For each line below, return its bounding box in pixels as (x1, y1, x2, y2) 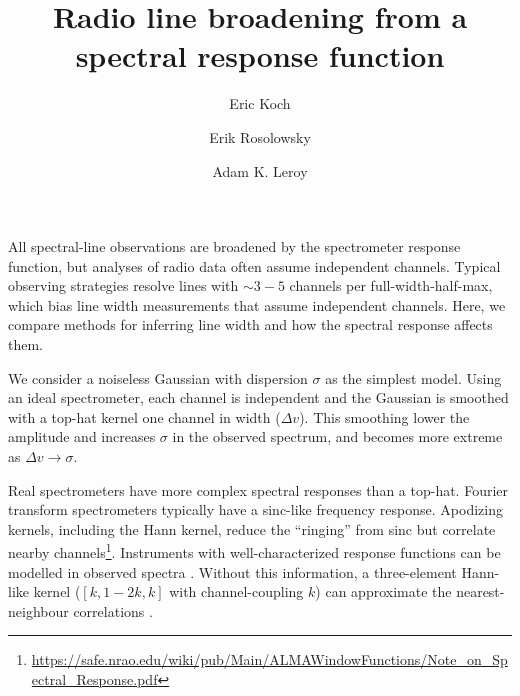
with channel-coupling (169, 581, 304, 602)
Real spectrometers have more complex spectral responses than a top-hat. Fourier (8, 479, 509, 500)
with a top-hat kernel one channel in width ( (8, 406, 281, 427)
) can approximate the (315, 581, 452, 602)
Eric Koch (229, 93, 291, 114)
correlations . (73, 600, 153, 621)
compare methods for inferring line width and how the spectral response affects (8, 314, 493, 335)
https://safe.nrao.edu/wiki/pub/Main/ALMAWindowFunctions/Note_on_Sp (31, 649, 508, 670)
